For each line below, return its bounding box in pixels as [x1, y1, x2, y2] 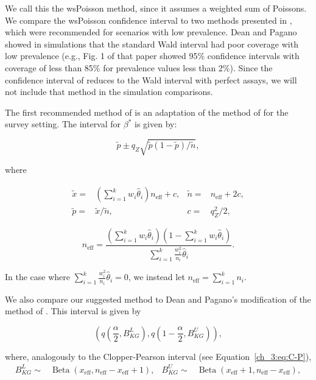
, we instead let [128, 270, 185, 283]
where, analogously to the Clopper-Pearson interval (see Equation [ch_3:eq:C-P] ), [5, 350, 312, 362]
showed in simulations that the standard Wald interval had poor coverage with [5, 37, 298, 50]
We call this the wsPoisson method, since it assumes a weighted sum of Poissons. [5, 2, 307, 14]
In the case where [5, 270, 71, 283]
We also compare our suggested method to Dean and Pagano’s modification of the [5, 292, 311, 305]
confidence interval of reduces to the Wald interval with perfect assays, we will [5, 73, 297, 86]
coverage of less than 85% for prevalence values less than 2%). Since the [5, 61, 273, 74]
